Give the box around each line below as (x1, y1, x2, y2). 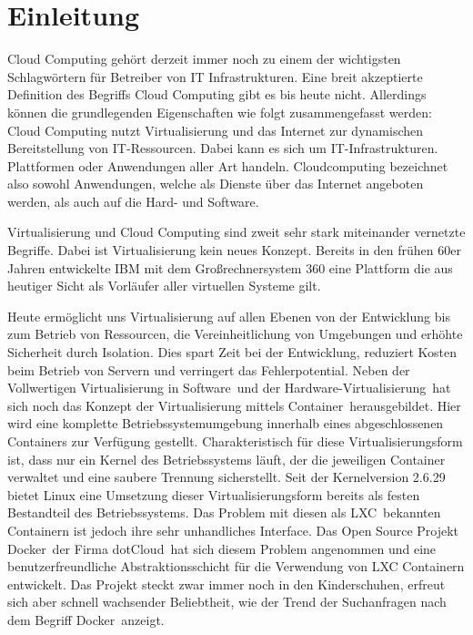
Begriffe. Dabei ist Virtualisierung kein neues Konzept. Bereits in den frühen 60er (7, 241, 461, 260)
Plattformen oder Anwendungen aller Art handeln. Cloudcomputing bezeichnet (7, 156, 448, 175)
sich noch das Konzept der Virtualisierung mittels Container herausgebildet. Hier (7, 395, 461, 415)
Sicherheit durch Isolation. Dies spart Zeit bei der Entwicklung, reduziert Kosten (7, 343, 458, 362)
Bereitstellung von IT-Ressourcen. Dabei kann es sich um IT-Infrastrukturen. (7, 138, 438, 158)
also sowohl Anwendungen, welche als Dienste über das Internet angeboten (7, 174, 424, 193)
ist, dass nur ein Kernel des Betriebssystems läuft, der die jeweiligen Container (7, 449, 446, 468)
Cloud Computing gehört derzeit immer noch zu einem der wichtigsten (7, 49, 401, 68)
